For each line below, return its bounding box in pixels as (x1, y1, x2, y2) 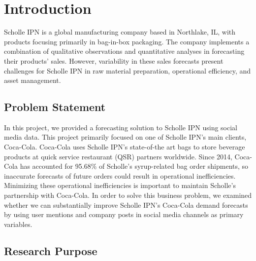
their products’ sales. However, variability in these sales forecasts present (4, 55, 224, 66)
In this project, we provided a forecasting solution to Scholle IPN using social (4, 122, 237, 132)
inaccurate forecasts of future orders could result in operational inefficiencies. (4, 170, 236, 181)
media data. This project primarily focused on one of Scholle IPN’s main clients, (4, 132, 247, 142)
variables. (4, 219, 32, 229)
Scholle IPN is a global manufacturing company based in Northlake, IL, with (4, 27, 236, 37)
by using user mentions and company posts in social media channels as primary (4, 209, 244, 220)
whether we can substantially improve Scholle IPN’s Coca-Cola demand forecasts (4, 199, 248, 210)
